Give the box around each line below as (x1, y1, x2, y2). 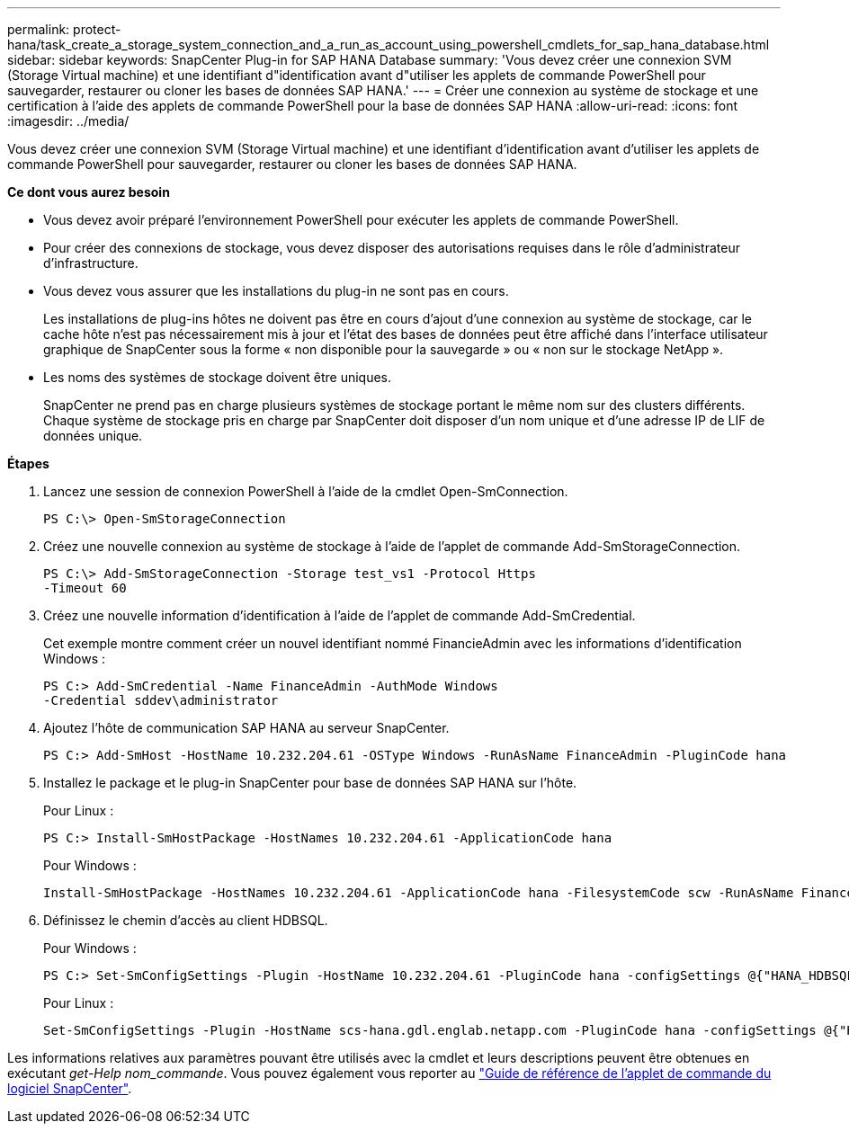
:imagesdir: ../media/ (7, 113, 130, 129)
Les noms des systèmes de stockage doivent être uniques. (43, 370, 392, 385)
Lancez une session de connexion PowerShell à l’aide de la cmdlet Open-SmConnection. (43, 484, 568, 499)
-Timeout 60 (43, 581, 127, 595)
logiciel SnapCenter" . (7, 1081, 132, 1096)
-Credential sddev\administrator (43, 693, 279, 708)
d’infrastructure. (43, 255, 139, 271)
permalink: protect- (7, 22, 121, 37)
